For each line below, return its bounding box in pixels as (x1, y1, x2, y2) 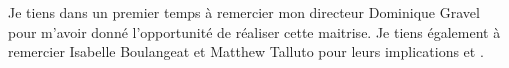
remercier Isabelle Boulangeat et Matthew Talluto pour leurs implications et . (8, 41, 484, 62)
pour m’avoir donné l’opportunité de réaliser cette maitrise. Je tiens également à (8, 21, 501, 42)
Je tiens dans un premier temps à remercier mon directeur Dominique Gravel (8, 2, 480, 22)
